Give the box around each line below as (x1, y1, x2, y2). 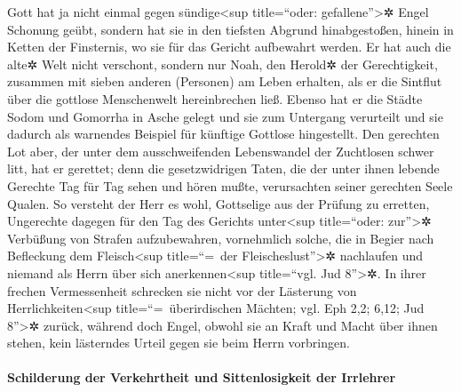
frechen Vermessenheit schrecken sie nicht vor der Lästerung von (7, 281, 357, 300)
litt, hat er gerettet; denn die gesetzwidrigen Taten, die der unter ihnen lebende (7, 159, 440, 178)
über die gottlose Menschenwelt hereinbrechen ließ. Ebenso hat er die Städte (7, 89, 423, 108)
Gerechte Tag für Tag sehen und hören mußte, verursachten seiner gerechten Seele (7, 176, 453, 195)
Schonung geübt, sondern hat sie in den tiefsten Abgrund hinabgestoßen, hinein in (7, 20, 454, 38)
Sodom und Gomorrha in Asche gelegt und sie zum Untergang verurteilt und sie (7, 107, 443, 125)
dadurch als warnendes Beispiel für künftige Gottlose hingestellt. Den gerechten (7, 124, 440, 143)
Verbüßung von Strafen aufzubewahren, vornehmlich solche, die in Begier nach (7, 228, 434, 247)
